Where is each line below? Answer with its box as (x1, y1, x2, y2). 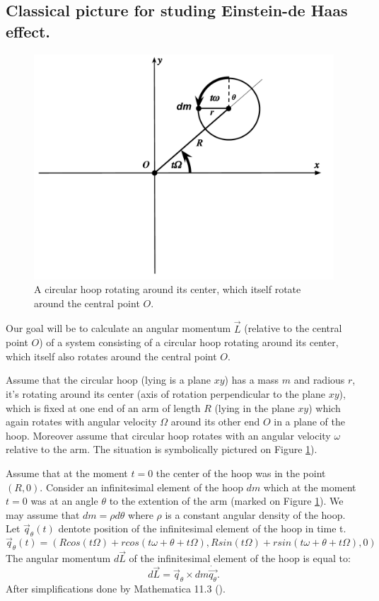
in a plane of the (274, 414, 345, 429)
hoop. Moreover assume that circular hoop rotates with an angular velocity (6, 428, 331, 442)
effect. (6, 20, 51, 42)
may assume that (6, 507, 80, 522)
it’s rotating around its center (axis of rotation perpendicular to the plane (6, 386, 326, 401)
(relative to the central (244, 321, 342, 336)
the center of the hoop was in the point (156, 465, 326, 480)
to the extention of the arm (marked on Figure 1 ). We (109, 493, 344, 508)
